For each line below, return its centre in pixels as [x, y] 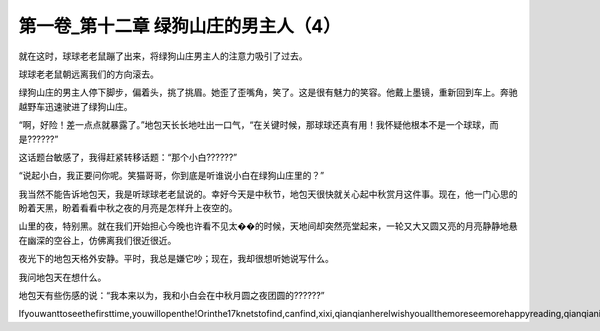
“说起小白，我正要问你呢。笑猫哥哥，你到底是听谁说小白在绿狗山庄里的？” [171, 176]
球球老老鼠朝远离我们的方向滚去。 [88, 74]
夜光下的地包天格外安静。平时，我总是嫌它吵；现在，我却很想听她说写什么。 [176, 259]
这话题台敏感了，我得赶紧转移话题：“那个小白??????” [128, 157]
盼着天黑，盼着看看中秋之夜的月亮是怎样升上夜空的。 [128, 208]
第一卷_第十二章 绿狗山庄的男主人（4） [179, 26]
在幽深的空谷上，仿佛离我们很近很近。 [97, 240]
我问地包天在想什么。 [62, 277]
